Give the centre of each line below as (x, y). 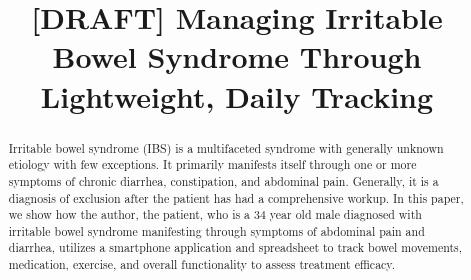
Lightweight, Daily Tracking (237, 95)
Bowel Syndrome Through (237, 56)
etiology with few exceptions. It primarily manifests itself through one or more (212, 164)
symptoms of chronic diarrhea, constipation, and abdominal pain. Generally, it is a (223, 180)
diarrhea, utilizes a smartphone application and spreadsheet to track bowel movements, (235, 247)
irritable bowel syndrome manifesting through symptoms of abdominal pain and (216, 230)
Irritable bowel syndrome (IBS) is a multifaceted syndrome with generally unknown (226, 147)
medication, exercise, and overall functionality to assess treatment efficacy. (201, 264)
